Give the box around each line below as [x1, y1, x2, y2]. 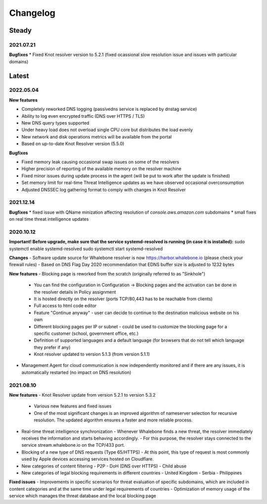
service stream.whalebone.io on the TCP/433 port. [21, 442, 125, 448]
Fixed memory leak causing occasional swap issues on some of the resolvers [21, 159, 179, 165]
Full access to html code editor [34, 303, 97, 309]
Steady [9, 26, 32, 35]
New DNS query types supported [21, 120, 89, 126]
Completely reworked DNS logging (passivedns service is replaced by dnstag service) [21, 106, 197, 112]
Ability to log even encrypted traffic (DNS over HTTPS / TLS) [21, 113, 145, 119]
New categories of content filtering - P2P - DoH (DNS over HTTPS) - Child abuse [21, 463, 187, 469]
